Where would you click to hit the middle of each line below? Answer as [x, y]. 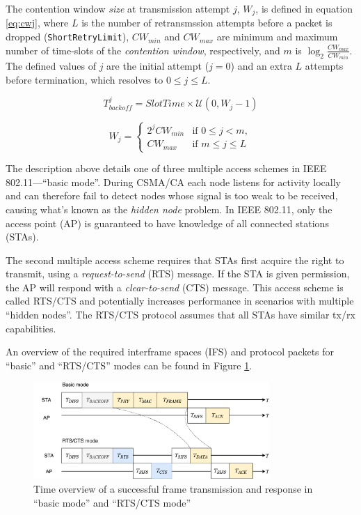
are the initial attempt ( [158, 66]
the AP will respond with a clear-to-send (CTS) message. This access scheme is [175, 287]
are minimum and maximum [277, 37]
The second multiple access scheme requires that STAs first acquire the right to [175, 260]
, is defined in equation [304, 8]
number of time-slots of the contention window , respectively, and [143, 50]
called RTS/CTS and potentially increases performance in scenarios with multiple [180, 301]
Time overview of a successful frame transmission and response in [173, 488]
